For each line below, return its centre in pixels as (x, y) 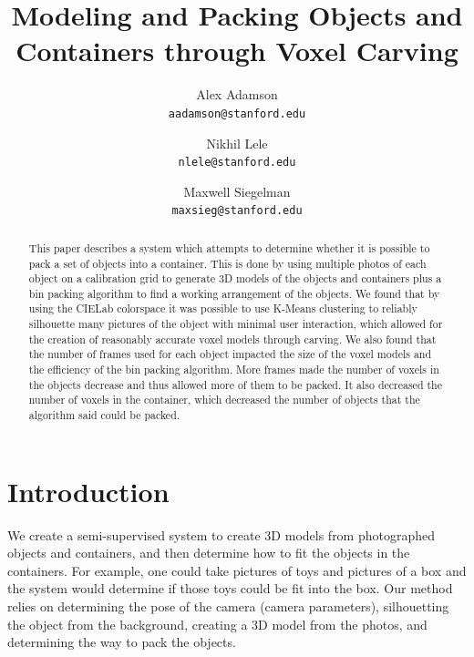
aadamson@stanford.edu (237, 113)
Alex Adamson (237, 94)
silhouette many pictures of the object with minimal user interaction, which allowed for (236, 324)
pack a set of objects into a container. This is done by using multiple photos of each (227, 263)
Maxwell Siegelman (237, 191)
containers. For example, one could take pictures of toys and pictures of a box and (237, 570)
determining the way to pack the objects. (122, 642)
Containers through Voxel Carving (237, 51)
